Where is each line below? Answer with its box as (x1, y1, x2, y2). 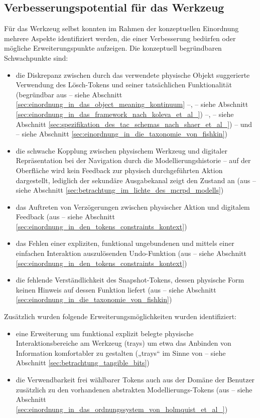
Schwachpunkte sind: (4, 52, 68, 63)
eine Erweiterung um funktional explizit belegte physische (16, 328, 194, 338)
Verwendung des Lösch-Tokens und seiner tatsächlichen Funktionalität (16, 79, 232, 90)
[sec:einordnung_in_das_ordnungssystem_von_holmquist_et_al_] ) (16, 403, 228, 414)
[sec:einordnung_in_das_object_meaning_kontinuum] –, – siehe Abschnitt (16, 99, 248, 109)
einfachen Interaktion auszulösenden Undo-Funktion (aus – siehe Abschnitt (16, 248, 246, 258)
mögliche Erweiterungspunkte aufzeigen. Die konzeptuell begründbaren (4, 43, 222, 53)
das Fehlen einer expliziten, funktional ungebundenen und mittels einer (16, 238, 234, 248)
